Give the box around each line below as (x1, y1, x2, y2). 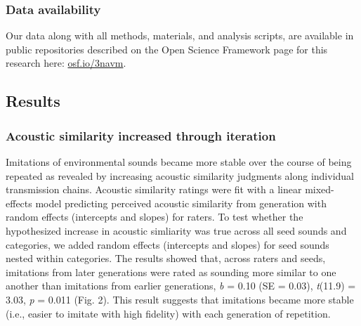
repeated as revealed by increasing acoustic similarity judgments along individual (6, 168, 355, 183)
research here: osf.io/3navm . (6, 56, 126, 70)
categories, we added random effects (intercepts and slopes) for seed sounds (6, 237, 329, 252)
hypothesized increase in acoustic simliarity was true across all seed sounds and (6, 223, 347, 237)
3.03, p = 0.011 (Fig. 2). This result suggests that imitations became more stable (6, 292, 354, 306)
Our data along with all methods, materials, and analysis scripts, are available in (6, 28, 354, 43)
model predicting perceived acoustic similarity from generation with (35, 195, 327, 210)
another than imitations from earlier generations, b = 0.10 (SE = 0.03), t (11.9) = (6, 278, 356, 293)
